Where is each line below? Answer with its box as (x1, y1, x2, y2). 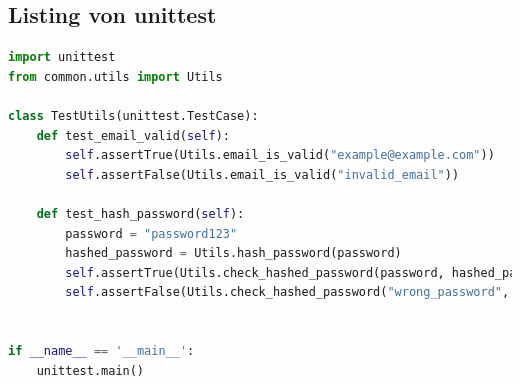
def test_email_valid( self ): (36, 128, 230, 143)
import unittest (8, 50, 116, 65)
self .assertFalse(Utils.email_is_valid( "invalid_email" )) (65, 167, 460, 182)
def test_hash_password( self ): (36, 206, 245, 221)
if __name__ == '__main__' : (8, 344, 195, 359)
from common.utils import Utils (8, 69, 223, 84)
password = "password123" (65, 226, 238, 241)
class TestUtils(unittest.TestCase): (8, 108, 259, 123)
